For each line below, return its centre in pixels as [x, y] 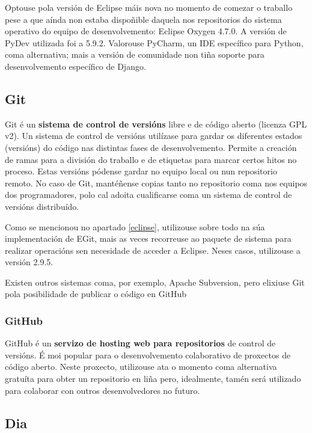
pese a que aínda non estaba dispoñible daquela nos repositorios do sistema [143, 19]
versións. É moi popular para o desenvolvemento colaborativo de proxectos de [148, 355]
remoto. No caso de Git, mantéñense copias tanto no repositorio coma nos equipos [156, 183]
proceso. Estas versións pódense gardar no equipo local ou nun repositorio [141, 171]
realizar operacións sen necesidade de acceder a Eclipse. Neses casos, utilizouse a [153, 250]
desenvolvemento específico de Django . [75, 66]
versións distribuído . [42, 206]
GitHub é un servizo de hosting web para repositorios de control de [140, 343]
